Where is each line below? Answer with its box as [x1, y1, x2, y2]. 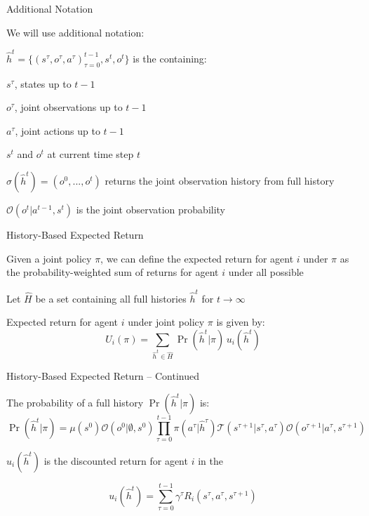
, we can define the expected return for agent [100, 251, 294, 265]
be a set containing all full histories [35, 291, 187, 305]
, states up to [14, 76, 72, 91]
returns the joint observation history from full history [105, 173, 335, 188]
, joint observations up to [14, 100, 123, 114]
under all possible [228, 265, 304, 279]
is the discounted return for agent [43, 453, 188, 468]
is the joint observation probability [76, 202, 226, 217]
